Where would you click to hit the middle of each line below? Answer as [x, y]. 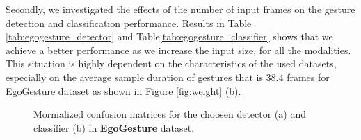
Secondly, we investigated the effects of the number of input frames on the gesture [180, 9]
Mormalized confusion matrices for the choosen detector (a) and [170, 114]
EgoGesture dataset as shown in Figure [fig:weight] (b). [123, 90]
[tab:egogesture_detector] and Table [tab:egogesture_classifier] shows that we [169, 36]
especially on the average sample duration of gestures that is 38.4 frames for [168, 77]
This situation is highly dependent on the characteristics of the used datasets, [171, 63]
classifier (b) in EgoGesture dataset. [114, 127]
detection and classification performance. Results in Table [129, 23]
